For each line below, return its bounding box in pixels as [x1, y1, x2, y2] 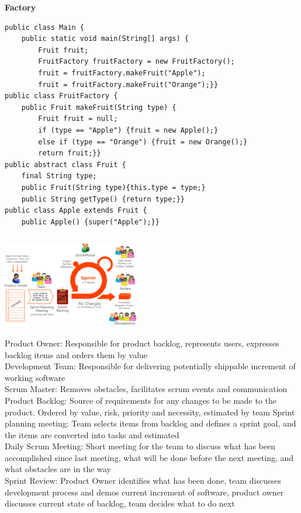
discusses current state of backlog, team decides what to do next [5, 497, 235, 509]
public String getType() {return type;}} [21, 195, 185, 203]
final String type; [21, 172, 97, 181]
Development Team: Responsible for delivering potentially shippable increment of [5, 360, 296, 372]
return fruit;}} [38, 149, 101, 158]
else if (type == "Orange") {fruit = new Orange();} [38, 137, 248, 146]
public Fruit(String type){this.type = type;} [21, 183, 206, 192]
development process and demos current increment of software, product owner [5, 486, 284, 498]
